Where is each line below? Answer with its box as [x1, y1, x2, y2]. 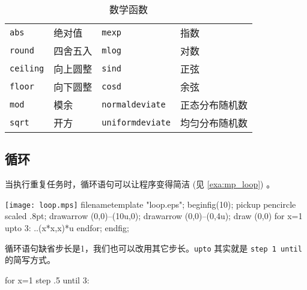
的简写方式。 [5, 253, 55, 266]
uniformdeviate [102, 118, 171, 127]
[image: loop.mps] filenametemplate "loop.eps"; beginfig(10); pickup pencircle [5, 198, 296, 210]
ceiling [10, 64, 44, 73]
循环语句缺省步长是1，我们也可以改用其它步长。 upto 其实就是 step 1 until [5, 241, 302, 254]
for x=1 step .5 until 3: [5, 273, 90, 286]
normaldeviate [102, 100, 166, 109]
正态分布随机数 [180, 98, 248, 112]
